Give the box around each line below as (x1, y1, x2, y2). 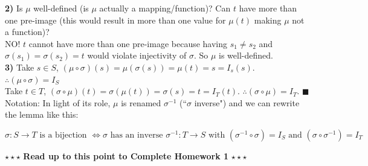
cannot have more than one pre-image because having (28, 37, 228, 49)
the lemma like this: (5, 108, 79, 121)
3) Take (5, 60, 34, 73)
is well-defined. (219, 49, 273, 62)
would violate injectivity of (87, 49, 187, 62)
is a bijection (39, 130, 87, 139)
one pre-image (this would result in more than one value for (5, 13, 226, 26)
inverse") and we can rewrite (194, 96, 300, 109)
